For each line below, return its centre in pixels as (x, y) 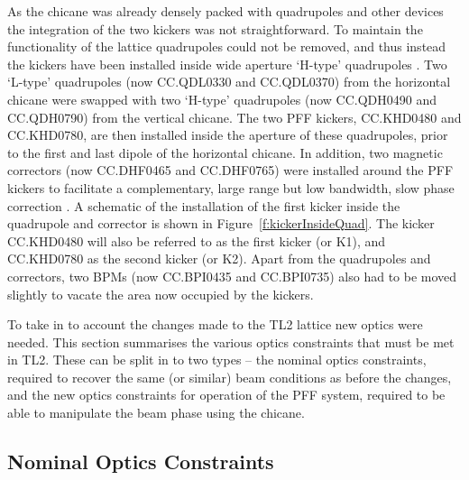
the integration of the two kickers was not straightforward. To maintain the (215, 28)
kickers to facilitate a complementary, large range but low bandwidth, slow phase (231, 187)
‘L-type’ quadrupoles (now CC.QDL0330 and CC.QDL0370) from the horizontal (229, 82)
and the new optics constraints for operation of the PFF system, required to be (226, 395)
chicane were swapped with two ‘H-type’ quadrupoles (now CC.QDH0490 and (222, 99)
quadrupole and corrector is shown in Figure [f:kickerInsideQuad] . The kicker (221, 223)
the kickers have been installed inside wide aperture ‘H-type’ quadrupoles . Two (227, 64)
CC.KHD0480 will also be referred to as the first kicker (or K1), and (197, 240)
